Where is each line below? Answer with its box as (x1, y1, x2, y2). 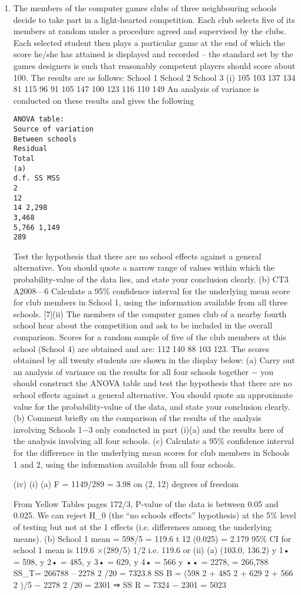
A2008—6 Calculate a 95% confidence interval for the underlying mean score (13, 284, 290, 297)
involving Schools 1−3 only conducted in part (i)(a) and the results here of (13, 423, 284, 435)
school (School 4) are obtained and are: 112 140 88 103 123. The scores (13, 342, 270, 354)
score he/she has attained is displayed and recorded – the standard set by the (13, 48, 293, 60)
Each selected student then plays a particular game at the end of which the (13, 36, 285, 48)
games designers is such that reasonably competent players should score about (13, 59, 296, 71)
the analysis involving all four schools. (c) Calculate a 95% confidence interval (13, 435, 295, 447)
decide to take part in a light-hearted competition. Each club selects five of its (13, 13, 295, 25)
